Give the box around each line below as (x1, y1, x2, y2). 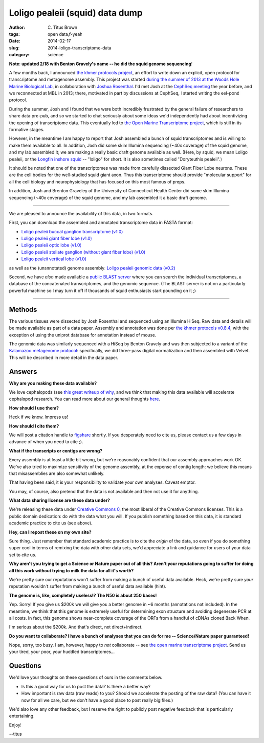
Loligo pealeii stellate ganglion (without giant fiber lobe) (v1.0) (21, 249, 146, 255)
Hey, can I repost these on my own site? (9, 529, 91, 535)
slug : (9, 45, 20, 51)
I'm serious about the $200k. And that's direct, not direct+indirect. (9, 624, 143, 630)
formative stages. (9, 127, 44, 133)
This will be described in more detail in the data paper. (9, 355, 118, 360)
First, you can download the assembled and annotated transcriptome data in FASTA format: (9, 220, 193, 225)
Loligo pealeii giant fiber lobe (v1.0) (21, 235, 92, 242)
